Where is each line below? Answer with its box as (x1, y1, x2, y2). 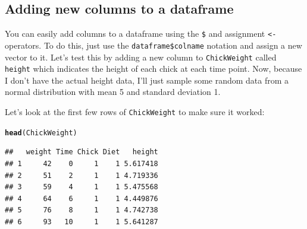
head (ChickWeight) (5, 128, 77, 137)
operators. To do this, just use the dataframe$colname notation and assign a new (5, 39, 302, 51)
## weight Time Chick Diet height (5, 148, 158, 157)
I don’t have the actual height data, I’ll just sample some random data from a (5, 74, 289, 86)
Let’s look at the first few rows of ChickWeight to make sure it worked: (5, 106, 265, 118)
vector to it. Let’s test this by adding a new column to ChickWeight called (5, 50, 277, 63)
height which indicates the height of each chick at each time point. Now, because (5, 62, 302, 75)
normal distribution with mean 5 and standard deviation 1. (5, 85, 221, 98)
